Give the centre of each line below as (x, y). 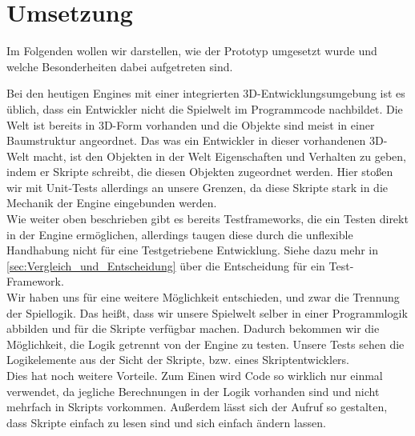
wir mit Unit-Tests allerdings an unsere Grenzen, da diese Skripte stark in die (197, 187)
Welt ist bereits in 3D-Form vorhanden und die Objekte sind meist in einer (191, 124)
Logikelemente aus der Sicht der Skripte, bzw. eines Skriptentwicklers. (178, 360)
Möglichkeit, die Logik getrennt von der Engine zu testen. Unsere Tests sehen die (205, 344)
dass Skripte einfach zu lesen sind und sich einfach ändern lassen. (166, 422)
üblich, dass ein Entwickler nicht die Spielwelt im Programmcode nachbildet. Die (205, 108)
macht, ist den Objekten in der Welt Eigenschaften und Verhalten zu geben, (220, 156)
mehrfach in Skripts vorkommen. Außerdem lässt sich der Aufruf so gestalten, (197, 407)
